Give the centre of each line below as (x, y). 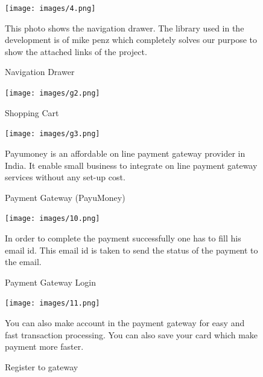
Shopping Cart (32, 112)
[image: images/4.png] (50, 8)
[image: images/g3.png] (52, 134)
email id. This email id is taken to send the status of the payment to (131, 250)
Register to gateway (42, 366)
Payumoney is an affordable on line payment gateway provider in (125, 153)
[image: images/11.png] (52, 303)
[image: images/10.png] (52, 219)
